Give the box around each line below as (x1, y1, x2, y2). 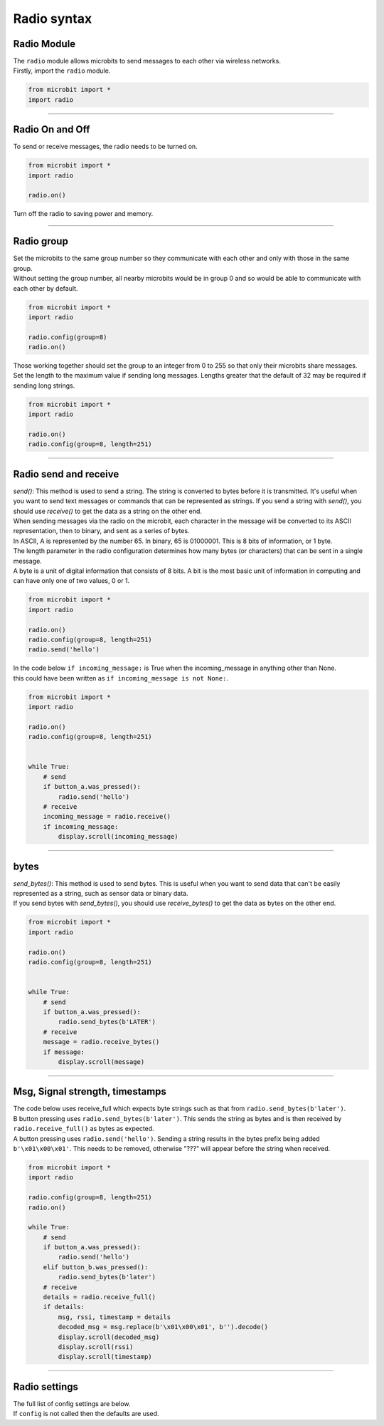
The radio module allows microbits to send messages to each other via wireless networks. (13, 57, 281, 66)
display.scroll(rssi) (58, 1343, 134, 1350)
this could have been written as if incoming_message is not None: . (13, 673, 229, 682)
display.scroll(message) (58, 1058, 145, 1065)
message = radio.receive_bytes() (43, 1038, 160, 1046)
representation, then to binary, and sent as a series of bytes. (13, 527, 190, 535)
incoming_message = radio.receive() (43, 812, 171, 821)
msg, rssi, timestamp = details (58, 1313, 171, 1321)
